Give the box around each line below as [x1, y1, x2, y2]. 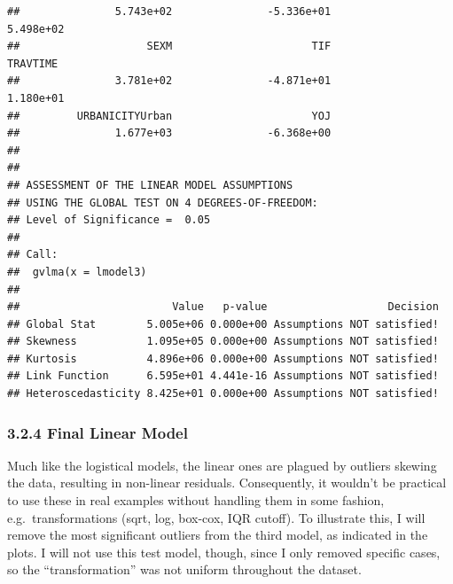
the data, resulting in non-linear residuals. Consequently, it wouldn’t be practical [7, 473, 447, 492]
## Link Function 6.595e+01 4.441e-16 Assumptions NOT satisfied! [7, 370, 439, 383]
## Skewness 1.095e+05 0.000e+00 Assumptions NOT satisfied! [7, 335, 439, 348]
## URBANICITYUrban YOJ [7, 109, 332, 122]
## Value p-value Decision [7, 300, 439, 314]
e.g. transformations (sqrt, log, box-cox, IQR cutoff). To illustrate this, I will [7, 508, 426, 526]
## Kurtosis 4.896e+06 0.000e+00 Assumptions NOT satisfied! [7, 352, 439, 365]
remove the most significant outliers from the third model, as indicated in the [7, 526, 428, 544]
